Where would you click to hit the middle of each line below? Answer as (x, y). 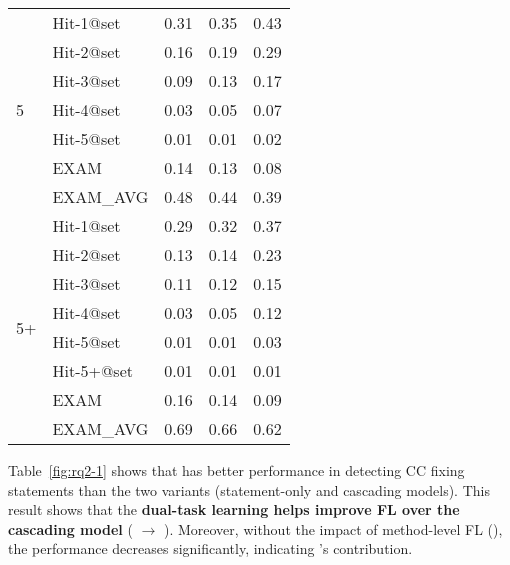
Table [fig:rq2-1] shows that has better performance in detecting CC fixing (236, 470)
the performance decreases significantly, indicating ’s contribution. (210, 548)
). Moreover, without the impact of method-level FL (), (333, 528)
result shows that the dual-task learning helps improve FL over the (234, 509)
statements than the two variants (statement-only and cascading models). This (249, 489)
